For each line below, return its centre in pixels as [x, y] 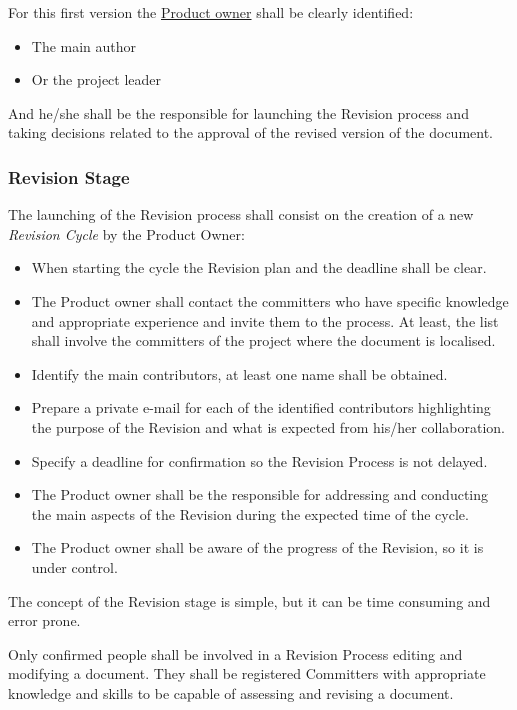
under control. [74, 566]
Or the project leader [96, 79]
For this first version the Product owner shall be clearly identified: [211, 12]
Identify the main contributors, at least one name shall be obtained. [239, 373]
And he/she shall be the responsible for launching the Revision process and [238, 112]
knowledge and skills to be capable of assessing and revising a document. [231, 692]
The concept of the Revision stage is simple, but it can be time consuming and [249, 600]
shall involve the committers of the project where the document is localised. [263, 340]
